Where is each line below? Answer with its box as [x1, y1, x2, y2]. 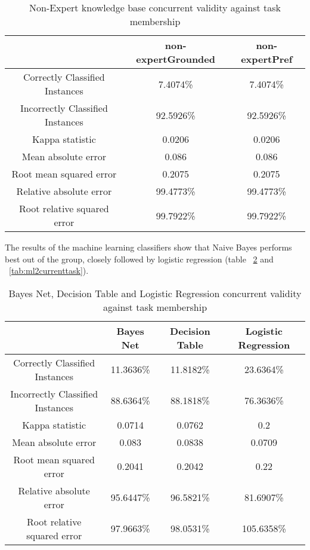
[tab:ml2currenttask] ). [9, 264, 89, 277]
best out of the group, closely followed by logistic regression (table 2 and [5, 252, 274, 265]
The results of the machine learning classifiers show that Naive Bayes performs [5, 241, 292, 253]
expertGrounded [136, 52, 215, 66]
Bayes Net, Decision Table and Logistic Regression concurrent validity [8, 286, 302, 300]
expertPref [241, 52, 293, 66]
